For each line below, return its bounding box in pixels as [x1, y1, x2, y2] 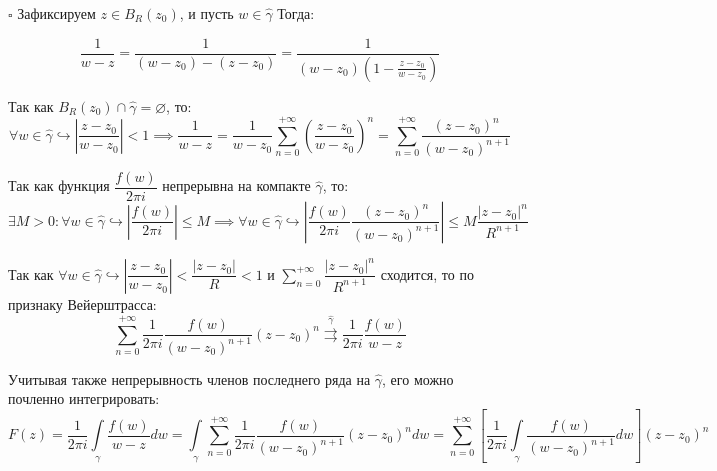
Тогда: [277, 3, 315, 23]
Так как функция [8, 175, 110, 196]
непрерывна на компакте [162, 175, 311, 196]
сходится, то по [380, 263, 474, 284]
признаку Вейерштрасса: [8, 293, 157, 314]
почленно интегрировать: [8, 388, 160, 409]
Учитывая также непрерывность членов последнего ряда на [8, 368, 371, 389]
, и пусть [179, 3, 234, 23]
